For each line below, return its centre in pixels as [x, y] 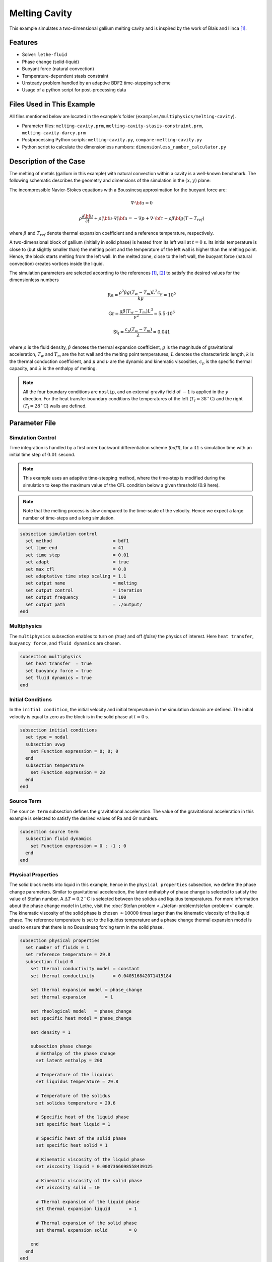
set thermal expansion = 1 [72, 997]
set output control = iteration [84, 590]
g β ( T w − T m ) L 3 [136, 311]
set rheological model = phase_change [81, 1011]
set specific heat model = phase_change [81, 1018]
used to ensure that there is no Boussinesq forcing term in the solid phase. [87, 927]
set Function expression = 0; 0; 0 [74, 751]
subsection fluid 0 [49, 961]
